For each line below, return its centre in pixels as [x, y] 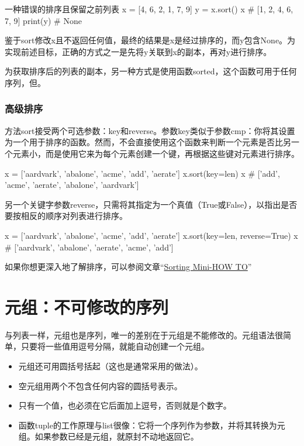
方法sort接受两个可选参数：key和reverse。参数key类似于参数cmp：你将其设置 [150, 130]
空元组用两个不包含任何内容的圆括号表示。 [100, 385]
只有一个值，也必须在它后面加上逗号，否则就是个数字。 [125, 405]
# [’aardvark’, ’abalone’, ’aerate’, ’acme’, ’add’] [89, 247]
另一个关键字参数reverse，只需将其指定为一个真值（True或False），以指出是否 [151, 204]
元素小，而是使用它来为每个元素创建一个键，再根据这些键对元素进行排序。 [156, 153]
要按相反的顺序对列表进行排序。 [66, 216]
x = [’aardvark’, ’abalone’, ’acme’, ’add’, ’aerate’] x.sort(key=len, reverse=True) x [151, 235]
